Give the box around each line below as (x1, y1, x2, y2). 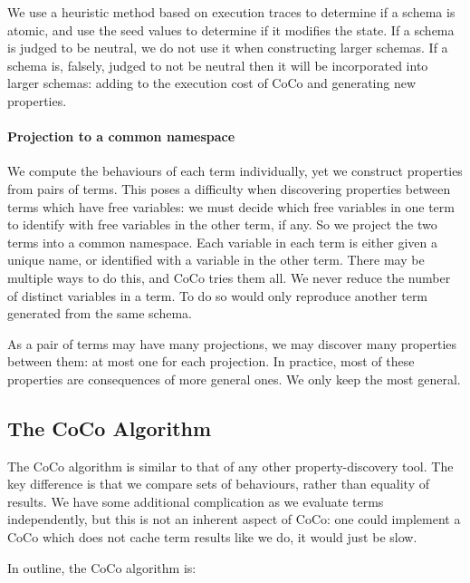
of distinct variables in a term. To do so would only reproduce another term (7, 286, 428, 305)
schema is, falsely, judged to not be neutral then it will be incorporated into (7, 55, 428, 74)
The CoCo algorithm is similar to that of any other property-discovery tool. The (7, 456, 454, 475)
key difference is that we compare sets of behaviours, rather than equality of (7, 474, 429, 493)
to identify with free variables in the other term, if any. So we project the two (7, 215, 437, 234)
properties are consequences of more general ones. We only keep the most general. (7, 369, 461, 388)
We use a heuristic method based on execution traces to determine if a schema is (7, 3, 456, 21)
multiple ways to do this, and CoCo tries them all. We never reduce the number (7, 267, 451, 287)
